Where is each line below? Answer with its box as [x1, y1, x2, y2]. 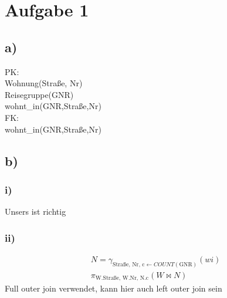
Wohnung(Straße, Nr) [5, 77, 83, 89]
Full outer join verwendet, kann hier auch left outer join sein [5, 282, 222, 294]
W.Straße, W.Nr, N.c [95, 275, 149, 282]
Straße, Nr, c [112, 261, 145, 267]
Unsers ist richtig [5, 205, 66, 218]
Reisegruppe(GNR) [5, 88, 74, 100]
